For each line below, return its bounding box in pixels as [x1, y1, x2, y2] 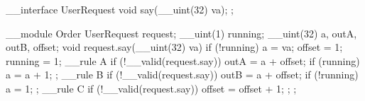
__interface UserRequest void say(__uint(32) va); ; [6, 2, 234, 16]
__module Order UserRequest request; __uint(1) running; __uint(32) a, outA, [6, 25, 357, 40]
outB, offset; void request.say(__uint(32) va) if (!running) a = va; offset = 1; [6, 40, 343, 54]
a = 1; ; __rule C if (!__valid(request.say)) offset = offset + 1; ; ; [6, 81, 297, 95]
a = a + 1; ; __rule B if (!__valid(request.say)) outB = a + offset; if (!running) [6, 67, 359, 82]
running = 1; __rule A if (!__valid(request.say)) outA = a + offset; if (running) [6, 53, 360, 68]
